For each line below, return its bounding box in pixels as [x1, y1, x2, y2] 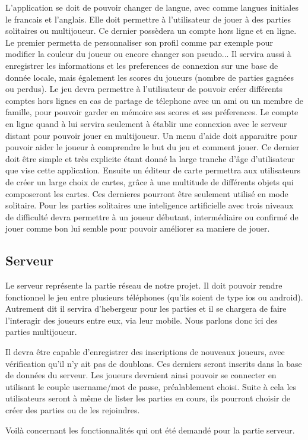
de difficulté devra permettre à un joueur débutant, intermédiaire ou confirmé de [5, 210, 299, 223]
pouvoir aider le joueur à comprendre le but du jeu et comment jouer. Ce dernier [5, 141, 300, 153]
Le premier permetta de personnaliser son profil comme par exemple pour [5, 36, 274, 48]
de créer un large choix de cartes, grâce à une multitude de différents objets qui [5, 175, 294, 188]
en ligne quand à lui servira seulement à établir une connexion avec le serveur [5, 117, 287, 129]
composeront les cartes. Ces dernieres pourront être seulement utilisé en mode [5, 187, 288, 200]
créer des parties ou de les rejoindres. [5, 404, 140, 416]
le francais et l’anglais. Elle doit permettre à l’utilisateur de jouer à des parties [5, 12, 291, 25]
